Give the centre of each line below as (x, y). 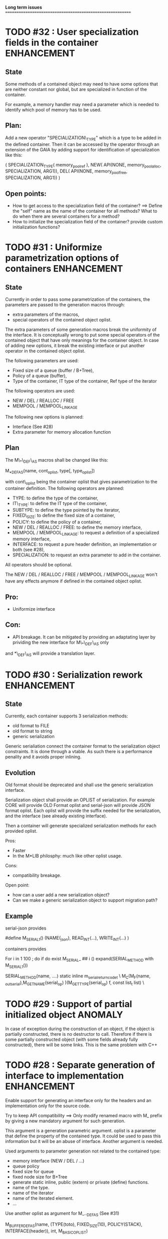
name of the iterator (33, 1193)
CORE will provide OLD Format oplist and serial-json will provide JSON (78, 805)
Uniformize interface (34, 609)
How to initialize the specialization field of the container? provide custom (88, 222)
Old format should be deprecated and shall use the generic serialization (79, 785)
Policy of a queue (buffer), (40, 376)
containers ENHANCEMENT (64, 269)
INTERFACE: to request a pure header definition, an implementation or (85, 544)
